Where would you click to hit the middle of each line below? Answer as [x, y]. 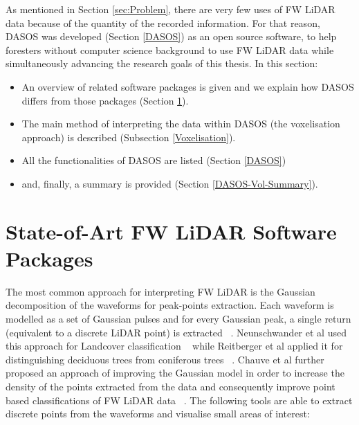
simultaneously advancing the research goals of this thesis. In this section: [162, 63]
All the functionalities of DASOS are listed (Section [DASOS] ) [154, 160]
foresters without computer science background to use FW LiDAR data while [170, 49]
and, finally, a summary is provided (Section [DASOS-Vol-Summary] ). [170, 183]
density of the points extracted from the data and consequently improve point [171, 386]
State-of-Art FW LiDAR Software [171, 231]
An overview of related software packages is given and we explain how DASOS [188, 86]
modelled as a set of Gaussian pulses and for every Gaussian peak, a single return [178, 319]
